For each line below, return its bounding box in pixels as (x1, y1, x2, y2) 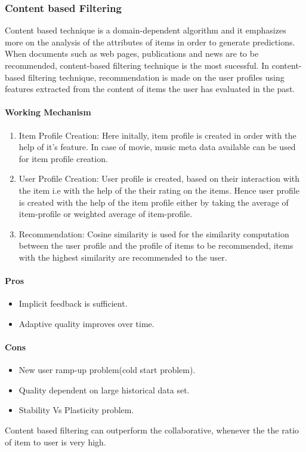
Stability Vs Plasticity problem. (18, 404, 134, 416)
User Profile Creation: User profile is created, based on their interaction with (18, 172, 299, 185)
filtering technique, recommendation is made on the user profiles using (27, 71, 285, 83)
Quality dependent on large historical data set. (18, 383, 190, 396)
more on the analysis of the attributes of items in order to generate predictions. (5, 35, 295, 48)
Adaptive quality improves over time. (18, 317, 154, 329)
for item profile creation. (18, 152, 108, 164)
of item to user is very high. (5, 435, 106, 448)
